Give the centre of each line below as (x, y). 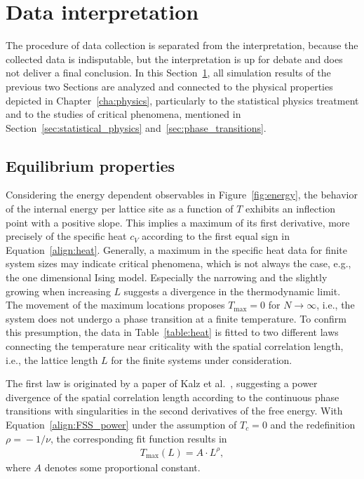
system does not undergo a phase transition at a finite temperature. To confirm (176, 318)
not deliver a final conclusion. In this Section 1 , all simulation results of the (168, 73)
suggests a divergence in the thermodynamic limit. (232, 291)
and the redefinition (313, 424)
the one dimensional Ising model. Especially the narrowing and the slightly (167, 277)
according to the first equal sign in (216, 236)
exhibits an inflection (291, 209)
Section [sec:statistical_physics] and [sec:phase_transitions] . (136, 127)
